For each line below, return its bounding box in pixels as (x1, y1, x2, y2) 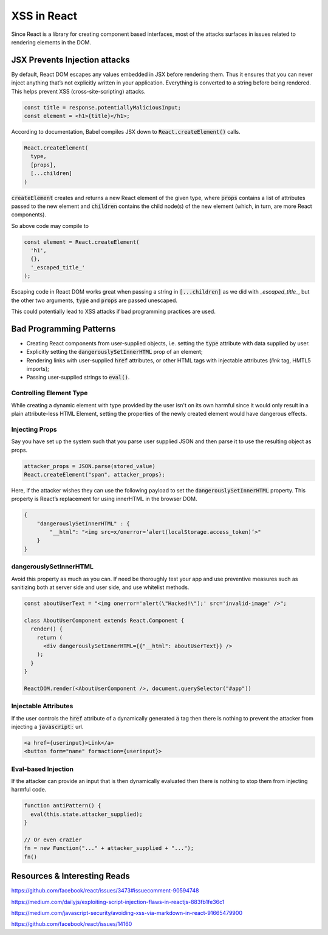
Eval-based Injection (11, 765, 74, 773)
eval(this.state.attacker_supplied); (30, 810, 143, 818)
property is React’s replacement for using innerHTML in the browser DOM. (11, 495, 197, 503)
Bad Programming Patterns (11, 323, 116, 334)
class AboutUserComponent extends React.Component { (24, 617, 185, 624)
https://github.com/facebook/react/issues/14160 (11, 920, 132, 928)
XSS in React (11, 9, 78, 22)
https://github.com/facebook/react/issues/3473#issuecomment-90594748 (11, 887, 199, 894)
